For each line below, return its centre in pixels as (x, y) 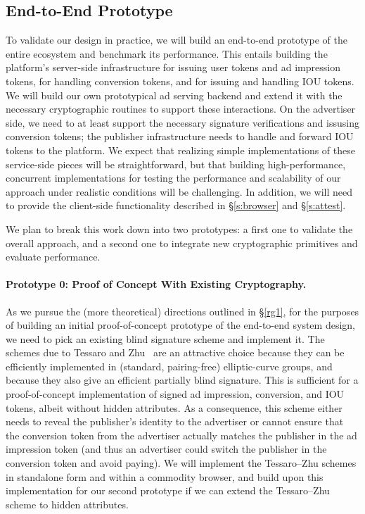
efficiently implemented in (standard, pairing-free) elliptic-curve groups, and (169, 366)
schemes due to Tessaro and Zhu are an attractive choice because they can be (175, 352)
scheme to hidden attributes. (67, 504)
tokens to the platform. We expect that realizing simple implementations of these (180, 150)
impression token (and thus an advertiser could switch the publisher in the (166, 449)
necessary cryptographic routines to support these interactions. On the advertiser (181, 109)
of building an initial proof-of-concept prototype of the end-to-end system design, (180, 325)
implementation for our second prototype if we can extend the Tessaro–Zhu (168, 490)
